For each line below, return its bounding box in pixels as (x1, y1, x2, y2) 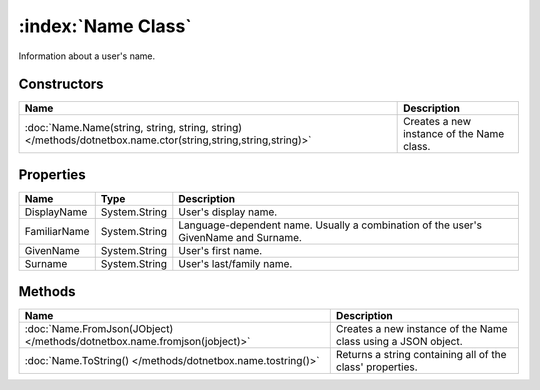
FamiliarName (24, 224, 90, 238)
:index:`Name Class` (18, 15, 192, 37)
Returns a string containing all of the (335, 348, 507, 362)
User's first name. (178, 243, 263, 257)
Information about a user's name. (18, 50, 156, 62)
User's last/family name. (178, 256, 293, 270)
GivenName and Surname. (178, 230, 302, 244)
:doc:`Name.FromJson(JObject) (24, 322, 174, 336)
